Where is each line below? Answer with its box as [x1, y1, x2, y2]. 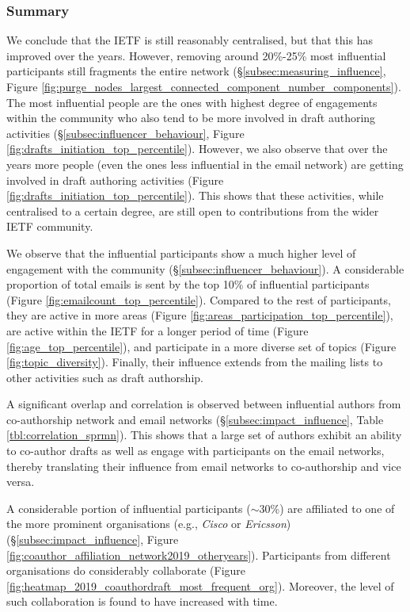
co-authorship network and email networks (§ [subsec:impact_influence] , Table [6, 411, 384, 427]
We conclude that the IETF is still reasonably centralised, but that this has [6, 32, 373, 48]
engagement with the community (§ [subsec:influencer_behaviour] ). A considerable [6, 260, 404, 277]
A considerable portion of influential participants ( [6, 499, 251, 516]
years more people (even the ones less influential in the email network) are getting [6, 155, 404, 172]
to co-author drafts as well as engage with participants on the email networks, [6, 442, 385, 459]
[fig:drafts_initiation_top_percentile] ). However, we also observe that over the [6, 140, 388, 157]
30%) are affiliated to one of [259, 499, 395, 516]
